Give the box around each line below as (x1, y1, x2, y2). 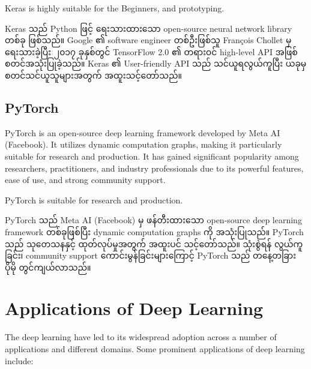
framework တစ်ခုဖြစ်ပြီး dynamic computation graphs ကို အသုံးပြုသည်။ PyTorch (5, 225, 304, 238)
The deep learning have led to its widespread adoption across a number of (5, 331, 277, 343)
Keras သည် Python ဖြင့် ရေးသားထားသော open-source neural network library (5, 22, 292, 34)
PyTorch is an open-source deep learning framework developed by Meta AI (5, 126, 280, 139)
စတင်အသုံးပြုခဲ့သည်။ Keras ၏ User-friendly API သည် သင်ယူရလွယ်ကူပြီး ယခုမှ (5, 57, 307, 70)
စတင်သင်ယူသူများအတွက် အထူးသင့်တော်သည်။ (5, 68, 183, 81)
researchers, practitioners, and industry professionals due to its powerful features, (5, 161, 304, 174)
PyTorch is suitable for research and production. (5, 193, 183, 206)
